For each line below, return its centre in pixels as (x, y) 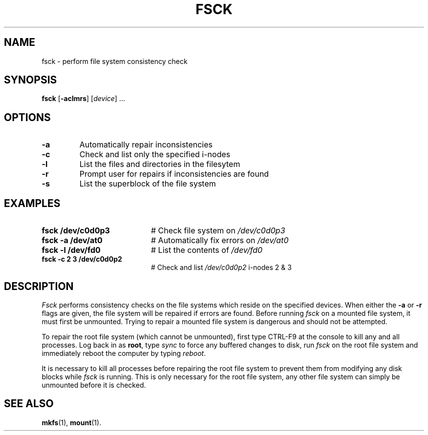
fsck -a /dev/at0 (72, 240)
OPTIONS (27, 117)
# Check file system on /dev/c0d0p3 (218, 231)
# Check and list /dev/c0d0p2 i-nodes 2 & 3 (221, 268)
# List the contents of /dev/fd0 (207, 250)
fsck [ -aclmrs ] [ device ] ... (84, 99)
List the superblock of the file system (148, 184)
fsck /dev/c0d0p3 (76, 231)
